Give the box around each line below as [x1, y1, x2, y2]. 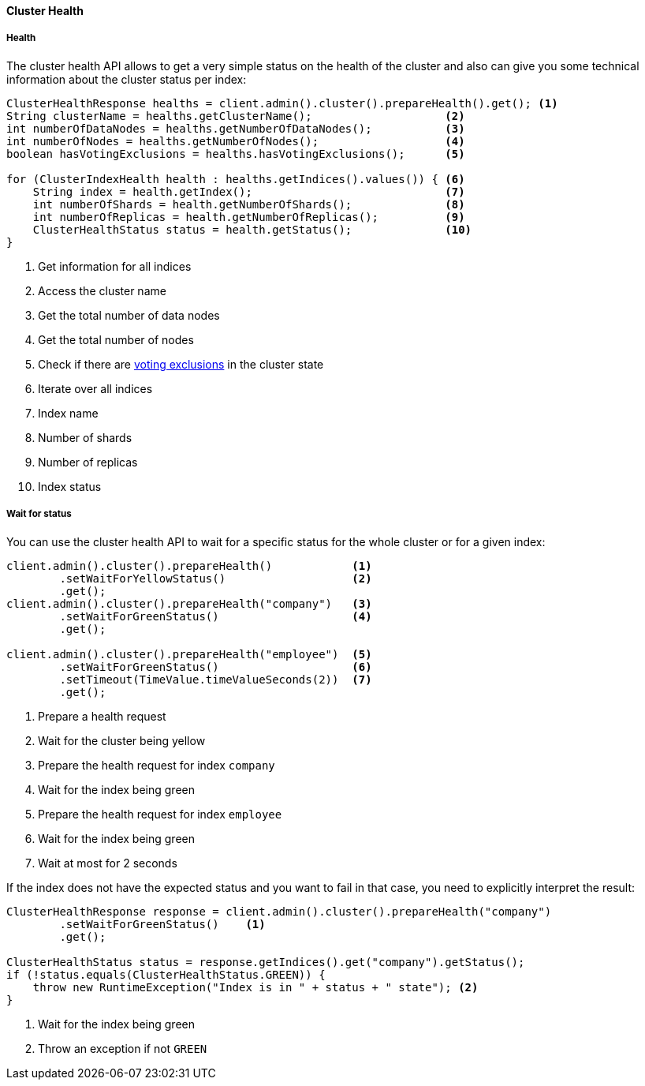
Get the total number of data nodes [38, 308, 220, 322]
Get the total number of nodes [38, 332, 194, 346]
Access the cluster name [38, 283, 166, 298]
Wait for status [6, 508, 72, 520]
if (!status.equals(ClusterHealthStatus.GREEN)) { [6, 968, 326, 981]
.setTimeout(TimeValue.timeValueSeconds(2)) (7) [59, 672, 372, 686]
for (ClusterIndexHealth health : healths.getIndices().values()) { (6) [6, 172, 465, 185]
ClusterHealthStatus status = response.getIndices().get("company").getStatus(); [6, 955, 525, 968]
